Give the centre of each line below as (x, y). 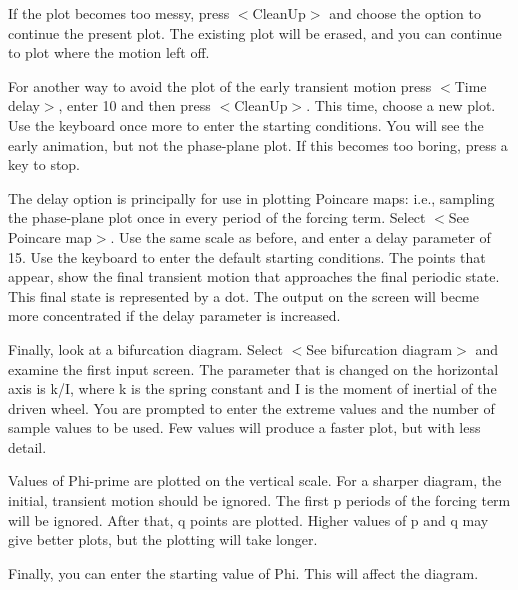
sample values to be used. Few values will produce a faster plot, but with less (244, 427)
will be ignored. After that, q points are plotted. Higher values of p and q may (248, 519)
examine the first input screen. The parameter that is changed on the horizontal (253, 368)
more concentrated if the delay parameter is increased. (174, 315)
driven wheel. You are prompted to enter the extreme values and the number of (251, 407)
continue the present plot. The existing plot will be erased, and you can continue (255, 32)
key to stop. (44, 164)
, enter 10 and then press (134, 105)
